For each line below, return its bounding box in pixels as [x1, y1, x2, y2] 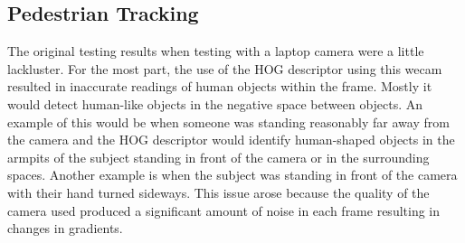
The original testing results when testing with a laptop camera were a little [7, 42, 424, 61]
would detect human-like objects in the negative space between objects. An [7, 94, 423, 113]
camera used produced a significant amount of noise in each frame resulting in [7, 201, 441, 220]
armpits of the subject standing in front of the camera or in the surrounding [7, 147, 430, 166]
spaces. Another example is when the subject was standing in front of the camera [7, 165, 458, 184]
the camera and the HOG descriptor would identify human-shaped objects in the [7, 130, 455, 149]
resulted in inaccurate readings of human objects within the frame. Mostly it [7, 77, 432, 96]
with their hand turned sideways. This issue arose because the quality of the [7, 182, 430, 201]
